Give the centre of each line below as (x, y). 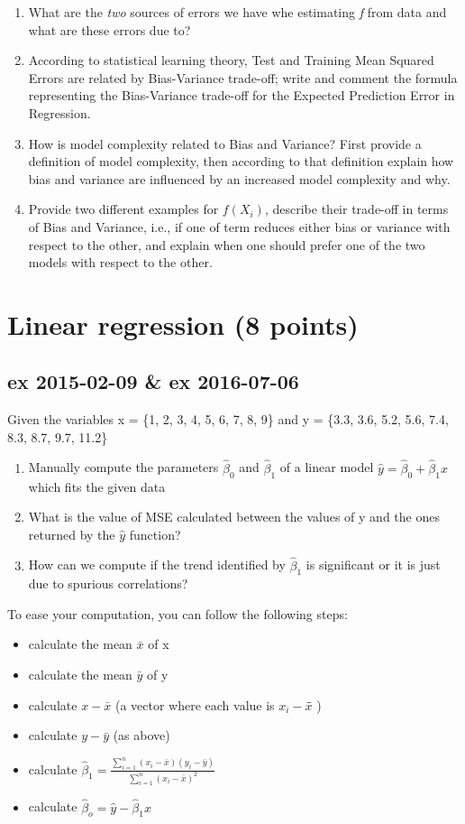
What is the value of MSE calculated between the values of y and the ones (234, 517)
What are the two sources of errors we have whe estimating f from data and (237, 12)
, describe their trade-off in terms (356, 209)
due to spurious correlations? (108, 583)
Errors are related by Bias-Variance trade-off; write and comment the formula (243, 77)
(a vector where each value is (195, 704)
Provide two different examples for (123, 209)
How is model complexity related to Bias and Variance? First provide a (225, 143)
